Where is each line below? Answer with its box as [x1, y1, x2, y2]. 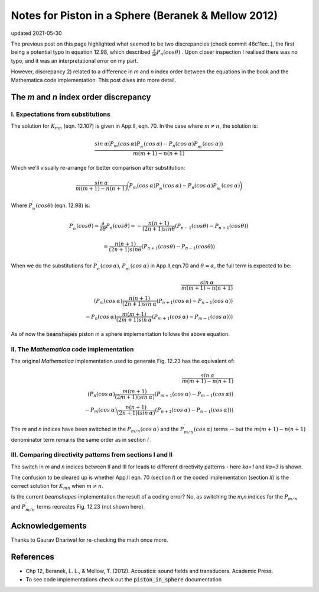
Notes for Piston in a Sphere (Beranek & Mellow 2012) [11, 9, 278, 22]
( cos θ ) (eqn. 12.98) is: [35, 202, 91, 209]
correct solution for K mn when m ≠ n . [11, 482, 103, 491]
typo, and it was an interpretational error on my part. [11, 57, 139, 64]
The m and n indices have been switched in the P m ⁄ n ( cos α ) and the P [11, 425, 184, 434]
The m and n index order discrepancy [11, 92, 151, 102]
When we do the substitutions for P [11, 262, 97, 269]
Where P [11, 202, 32, 209]
